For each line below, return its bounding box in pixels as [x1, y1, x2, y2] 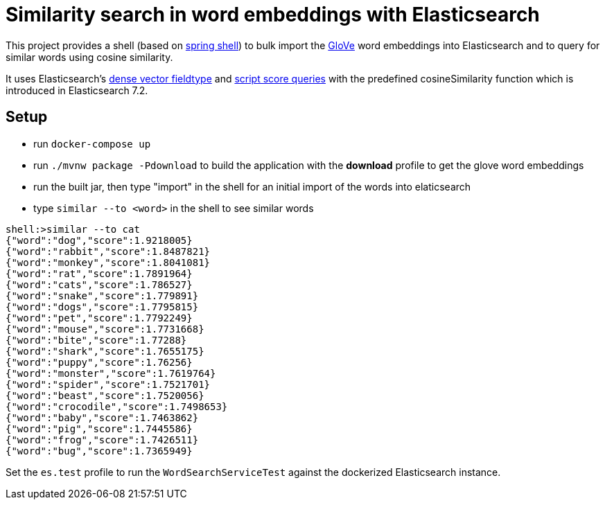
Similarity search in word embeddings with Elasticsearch [6, 3, 540, 26]
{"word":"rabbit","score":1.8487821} [6, 245, 211, 257]
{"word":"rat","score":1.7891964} [6, 267, 193, 279]
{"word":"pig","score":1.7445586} [6, 423, 193, 434]
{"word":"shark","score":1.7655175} [6, 345, 204, 357]
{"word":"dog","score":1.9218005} [6, 234, 193, 246]
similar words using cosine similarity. [6, 51, 173, 63]
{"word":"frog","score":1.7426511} [6, 434, 199, 445]
